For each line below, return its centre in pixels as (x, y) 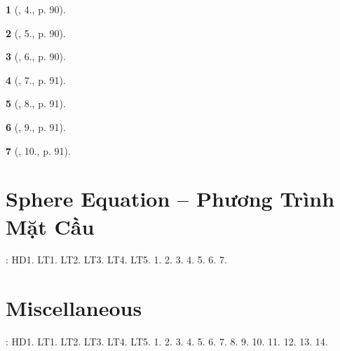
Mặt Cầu (50, 226)
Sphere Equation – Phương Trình (170, 199)
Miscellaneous (74, 308)
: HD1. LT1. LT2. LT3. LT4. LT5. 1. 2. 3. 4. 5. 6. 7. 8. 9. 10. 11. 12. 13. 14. (167, 342)
